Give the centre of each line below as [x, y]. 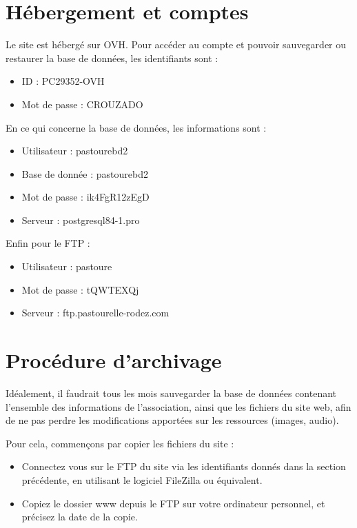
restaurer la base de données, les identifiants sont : [112, 58]
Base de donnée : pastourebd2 [85, 173]
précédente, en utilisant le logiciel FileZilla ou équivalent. [142, 479]
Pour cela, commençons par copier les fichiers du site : [120, 443]
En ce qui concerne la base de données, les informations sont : [136, 127]
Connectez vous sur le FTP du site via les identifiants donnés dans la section [184, 466]
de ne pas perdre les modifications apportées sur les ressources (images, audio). [172, 420]
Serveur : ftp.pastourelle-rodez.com [95, 313]
